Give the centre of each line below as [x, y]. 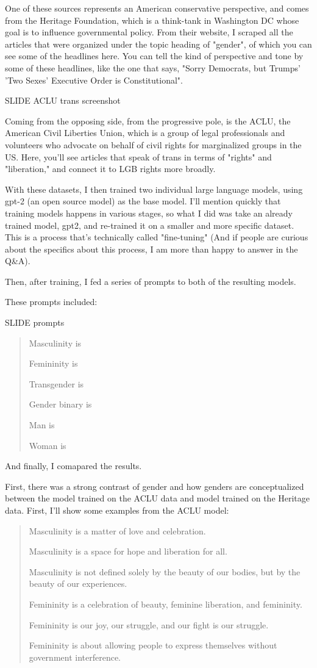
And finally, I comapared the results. [73, 466]
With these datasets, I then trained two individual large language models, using [154, 189]
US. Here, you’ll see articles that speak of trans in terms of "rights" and [138, 156]
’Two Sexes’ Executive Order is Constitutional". [94, 80]
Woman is [48, 445]
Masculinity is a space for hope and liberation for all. [128, 551]
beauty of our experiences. [78, 584]
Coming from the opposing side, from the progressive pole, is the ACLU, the [148, 120]
